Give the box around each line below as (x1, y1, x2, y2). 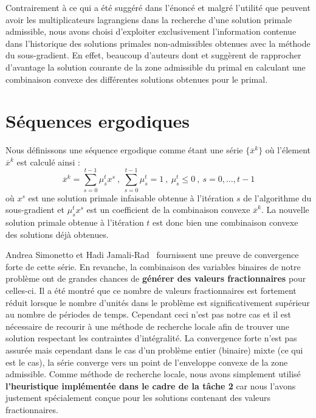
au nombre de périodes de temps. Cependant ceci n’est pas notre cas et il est (5, 308, 291, 321)
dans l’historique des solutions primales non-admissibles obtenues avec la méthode (5, 37, 311, 49)
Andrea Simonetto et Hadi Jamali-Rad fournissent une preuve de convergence (5, 248, 299, 261)
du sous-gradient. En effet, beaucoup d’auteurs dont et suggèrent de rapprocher (5, 49, 301, 61)
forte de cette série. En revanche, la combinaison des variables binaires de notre (5, 260, 301, 273)
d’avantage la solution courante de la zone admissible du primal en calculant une (5, 60, 306, 73)
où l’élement (265, 144, 311, 156)
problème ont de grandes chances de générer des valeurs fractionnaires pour (5, 272, 306, 285)
